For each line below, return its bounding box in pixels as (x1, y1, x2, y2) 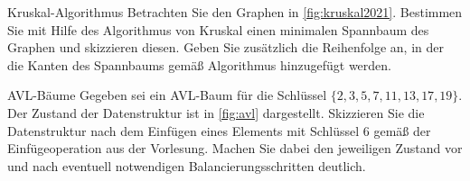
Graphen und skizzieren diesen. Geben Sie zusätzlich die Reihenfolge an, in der (7, 38, 444, 57)
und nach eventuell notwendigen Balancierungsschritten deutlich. (7, 156, 366, 175)
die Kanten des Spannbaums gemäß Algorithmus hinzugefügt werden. (7, 55, 391, 74)
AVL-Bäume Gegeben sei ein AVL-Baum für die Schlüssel (7, 86, 327, 104)
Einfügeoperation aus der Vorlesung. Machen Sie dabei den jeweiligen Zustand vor (7, 139, 463, 158)
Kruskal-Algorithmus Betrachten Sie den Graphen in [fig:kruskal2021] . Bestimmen (7, 3, 463, 21)
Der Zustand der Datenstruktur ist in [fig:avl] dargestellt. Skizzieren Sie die (7, 103, 425, 122)
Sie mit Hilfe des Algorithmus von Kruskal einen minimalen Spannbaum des (7, 20, 429, 39)
